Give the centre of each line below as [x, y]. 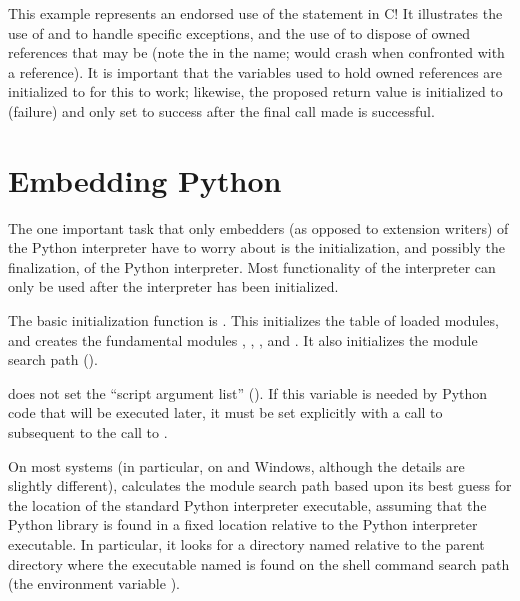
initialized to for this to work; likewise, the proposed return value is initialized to [255, 91]
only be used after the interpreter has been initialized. [173, 286]
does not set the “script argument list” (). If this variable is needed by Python [248, 392]
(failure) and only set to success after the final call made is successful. [221, 110]
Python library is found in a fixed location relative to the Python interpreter [243, 524]
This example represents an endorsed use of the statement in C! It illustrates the [255, 13]
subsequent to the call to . [88, 432]
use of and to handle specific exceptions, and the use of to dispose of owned [239, 32]
